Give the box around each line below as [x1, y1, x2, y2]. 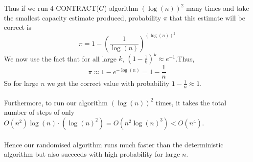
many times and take [186, 3, 249, 13]
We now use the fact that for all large [4, 53, 116, 63]
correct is [4, 22, 32, 32]
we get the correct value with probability [47, 78, 169, 88]
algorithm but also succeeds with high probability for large [4, 149, 180, 159]
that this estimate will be [169, 12, 245, 22]
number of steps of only [4, 107, 75, 117]
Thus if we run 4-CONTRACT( [4, 3, 99, 13]
